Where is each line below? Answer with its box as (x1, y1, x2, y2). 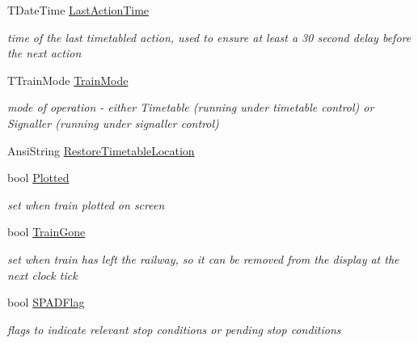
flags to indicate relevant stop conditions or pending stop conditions (7, 320, 341, 337)
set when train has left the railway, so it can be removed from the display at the (7, 250, 399, 267)
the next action (7, 44, 82, 61)
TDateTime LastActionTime (7, 2, 150, 18)
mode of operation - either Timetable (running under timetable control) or (7, 99, 374, 116)
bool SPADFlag (7, 294, 85, 311)
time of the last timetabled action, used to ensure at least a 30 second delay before (7, 28, 412, 45)
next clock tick (7, 266, 78, 283)
